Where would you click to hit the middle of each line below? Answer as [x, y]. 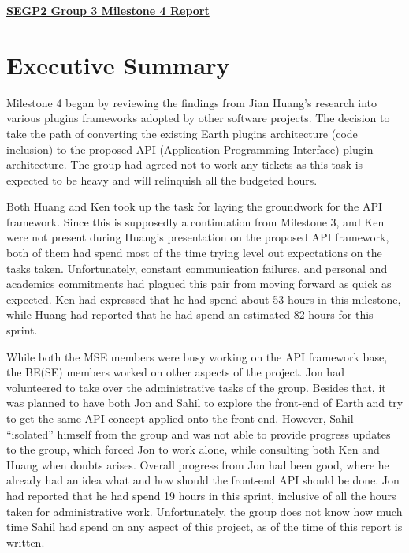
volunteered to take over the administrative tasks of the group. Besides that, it [196, 387]
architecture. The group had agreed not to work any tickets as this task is [185, 164]
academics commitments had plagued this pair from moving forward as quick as [199, 284]
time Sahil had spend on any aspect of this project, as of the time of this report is [204, 527]
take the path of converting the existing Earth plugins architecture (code [182, 133]
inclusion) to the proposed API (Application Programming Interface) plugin [190, 149]
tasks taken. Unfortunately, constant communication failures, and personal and [197, 268]
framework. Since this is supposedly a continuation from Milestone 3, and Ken [195, 221]
